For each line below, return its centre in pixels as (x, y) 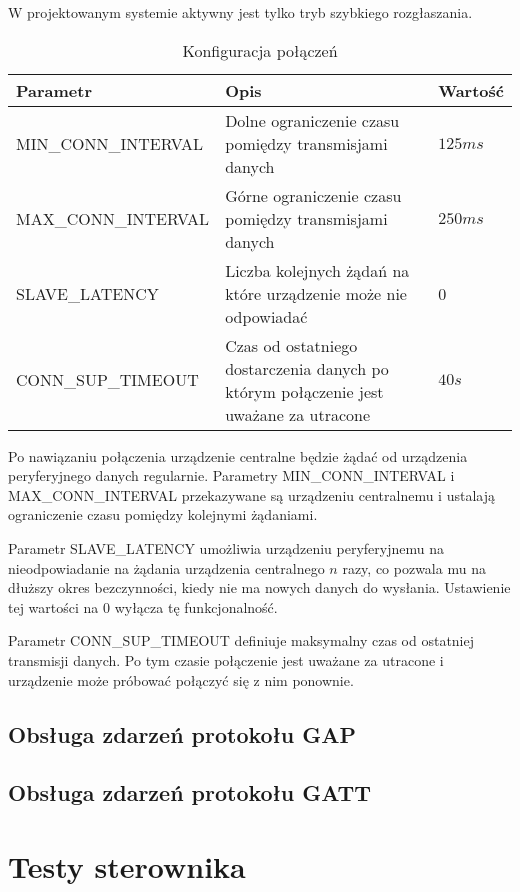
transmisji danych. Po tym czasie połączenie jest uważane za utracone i (226, 659)
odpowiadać (266, 316)
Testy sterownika (127, 865)
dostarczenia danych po (307, 368)
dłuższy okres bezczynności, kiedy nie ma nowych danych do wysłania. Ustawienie (259, 587)
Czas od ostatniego (291, 345)
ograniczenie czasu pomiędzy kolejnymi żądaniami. (163, 514)
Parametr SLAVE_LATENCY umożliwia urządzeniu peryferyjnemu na (226, 547)
